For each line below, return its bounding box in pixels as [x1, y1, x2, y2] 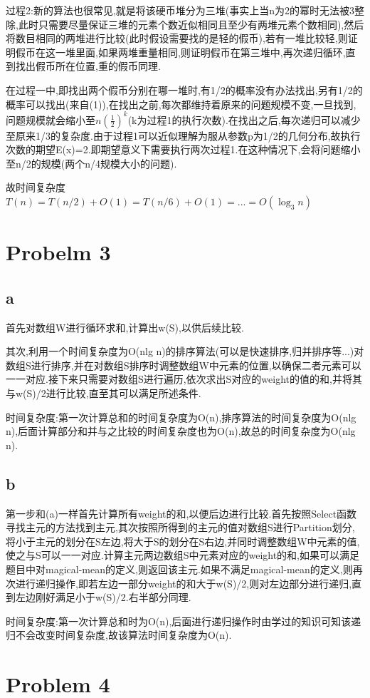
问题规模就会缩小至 [6, 112, 95, 127]
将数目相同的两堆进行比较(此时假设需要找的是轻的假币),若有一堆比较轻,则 [6, 31, 348, 46]
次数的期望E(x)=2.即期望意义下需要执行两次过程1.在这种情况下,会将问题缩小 [6, 142, 361, 157]
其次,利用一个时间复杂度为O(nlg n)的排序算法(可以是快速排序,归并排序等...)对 [6, 344, 364, 359]
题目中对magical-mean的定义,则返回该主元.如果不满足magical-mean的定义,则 [6, 561, 353, 576]
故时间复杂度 [6, 180, 65, 195]
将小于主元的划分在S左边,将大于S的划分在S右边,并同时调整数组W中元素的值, [6, 533, 360, 548]
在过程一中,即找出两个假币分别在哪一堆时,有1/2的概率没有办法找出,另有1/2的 [6, 82, 363, 97]
